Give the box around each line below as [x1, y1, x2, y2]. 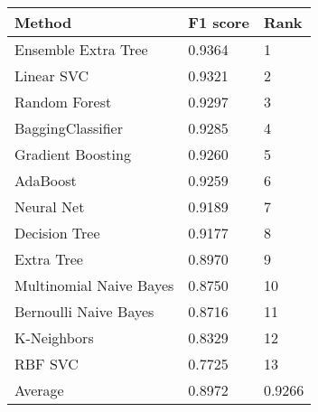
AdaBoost [14, 170, 77, 191]
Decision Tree [14, 222, 100, 243]
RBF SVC [14, 353, 79, 374]
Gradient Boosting [14, 144, 131, 164]
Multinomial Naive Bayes [14, 275, 174, 295]
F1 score [188, 12, 249, 33]
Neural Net [14, 196, 85, 217]
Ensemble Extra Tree [14, 39, 148, 60]
